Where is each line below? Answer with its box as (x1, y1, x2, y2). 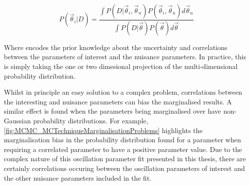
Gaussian (4, 116, 31, 126)
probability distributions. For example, (33, 116, 148, 126)
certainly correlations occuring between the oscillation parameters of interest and (4, 163, 245, 173)
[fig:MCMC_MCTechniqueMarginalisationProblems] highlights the (4, 125, 203, 135)
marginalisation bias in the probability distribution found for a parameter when (4, 135, 241, 145)
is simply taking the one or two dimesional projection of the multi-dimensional (4, 61, 238, 71)
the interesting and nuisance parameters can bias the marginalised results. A (4, 96, 232, 106)
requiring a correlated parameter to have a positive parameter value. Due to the (4, 144, 242, 154)
